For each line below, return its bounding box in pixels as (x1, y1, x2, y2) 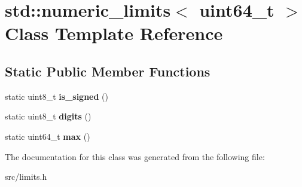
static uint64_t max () (5, 130, 90, 142)
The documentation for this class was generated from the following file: (5, 150, 265, 163)
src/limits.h (5, 170, 47, 183)
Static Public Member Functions (5, 62, 211, 80)
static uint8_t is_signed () (5, 90, 109, 102)
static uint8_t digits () (5, 110, 91, 122)
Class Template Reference (5, 21, 223, 45)
